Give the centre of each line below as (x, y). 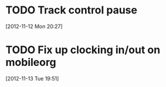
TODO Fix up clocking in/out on (83, 50)
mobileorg (31, 62)
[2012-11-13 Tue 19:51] (32, 78)
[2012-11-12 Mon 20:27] (34, 26)
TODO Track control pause (71, 10)
